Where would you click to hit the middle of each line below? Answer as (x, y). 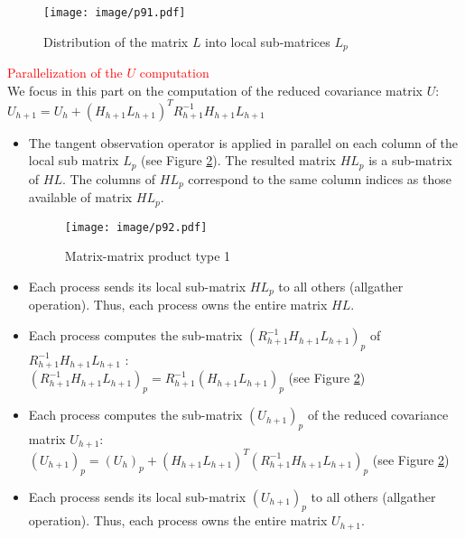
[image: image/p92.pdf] (136, 227)
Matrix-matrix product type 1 (148, 256)
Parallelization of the (65, 73)
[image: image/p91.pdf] (115, 13)
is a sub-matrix (410, 160)
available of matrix (80, 197)
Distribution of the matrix (116, 41)
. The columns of (109, 178)
